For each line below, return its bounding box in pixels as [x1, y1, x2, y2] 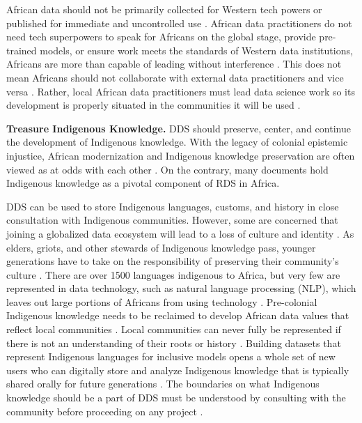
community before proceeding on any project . [6, 403, 203, 418]
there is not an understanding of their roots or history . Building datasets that [6, 335, 341, 350]
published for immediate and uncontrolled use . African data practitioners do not [6, 15, 352, 30]
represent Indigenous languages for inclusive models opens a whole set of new [6, 349, 336, 364]
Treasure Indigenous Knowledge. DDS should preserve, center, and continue [6, 121, 351, 135]
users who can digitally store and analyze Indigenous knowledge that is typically [6, 362, 349, 377]
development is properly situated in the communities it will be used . [6, 98, 301, 112]
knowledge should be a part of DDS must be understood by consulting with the [6, 390, 346, 405]
